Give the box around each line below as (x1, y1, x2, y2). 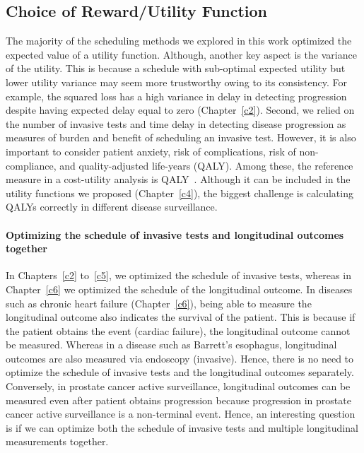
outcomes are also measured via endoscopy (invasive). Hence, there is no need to (6, 351, 354, 365)
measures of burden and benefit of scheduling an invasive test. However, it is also (6, 130, 356, 145)
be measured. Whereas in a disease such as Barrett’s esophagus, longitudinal (6, 337, 337, 352)
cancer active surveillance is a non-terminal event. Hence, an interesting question (6, 406, 356, 421)
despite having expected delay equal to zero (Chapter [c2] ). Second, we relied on (6, 102, 355, 117)
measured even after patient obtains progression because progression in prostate (6, 392, 351, 407)
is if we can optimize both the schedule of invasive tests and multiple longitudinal (6, 420, 358, 435)
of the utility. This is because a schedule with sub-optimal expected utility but (6, 61, 346, 76)
